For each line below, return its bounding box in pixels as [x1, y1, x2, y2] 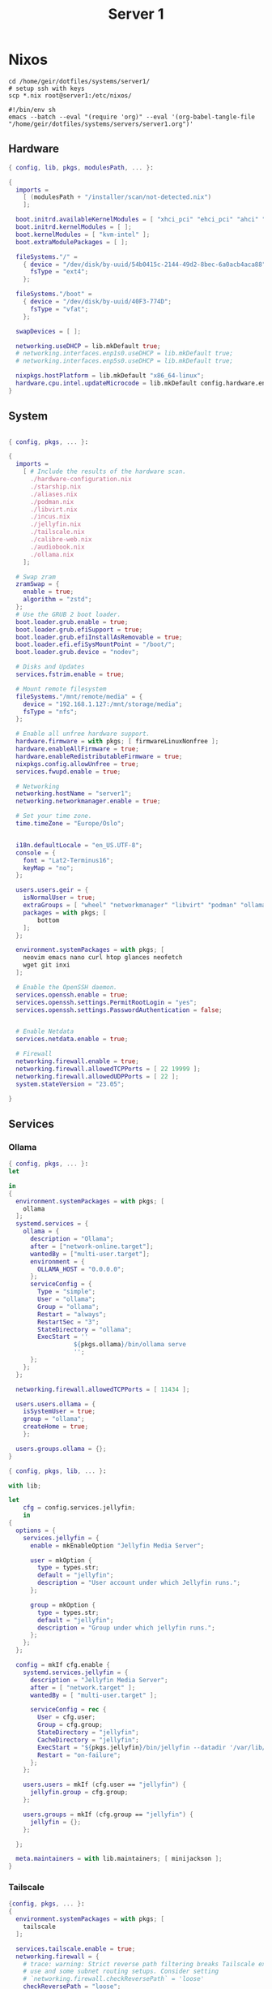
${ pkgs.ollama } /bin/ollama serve [73, 1341, 186, 1349]
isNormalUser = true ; [23, 893, 96, 902]
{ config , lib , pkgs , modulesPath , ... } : [8, 163, 154, 171]
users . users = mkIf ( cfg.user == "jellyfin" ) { [23, 1780, 186, 1789]
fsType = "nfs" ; [23, 708, 79, 716]
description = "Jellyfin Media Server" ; [29, 1676, 168, 1684]
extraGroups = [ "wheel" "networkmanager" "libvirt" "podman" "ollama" [23, 902, 270, 910]
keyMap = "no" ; [23, 863, 74, 872]
